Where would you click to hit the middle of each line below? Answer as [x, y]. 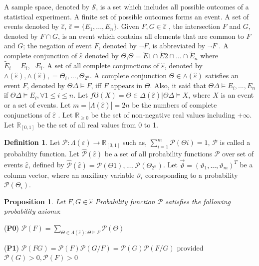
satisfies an [222, 75]
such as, [134, 142]
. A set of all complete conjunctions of [101, 65]
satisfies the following [198, 201]
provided [190, 247]
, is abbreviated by [176, 46]
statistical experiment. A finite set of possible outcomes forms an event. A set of [127, 16]
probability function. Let [42, 154]
